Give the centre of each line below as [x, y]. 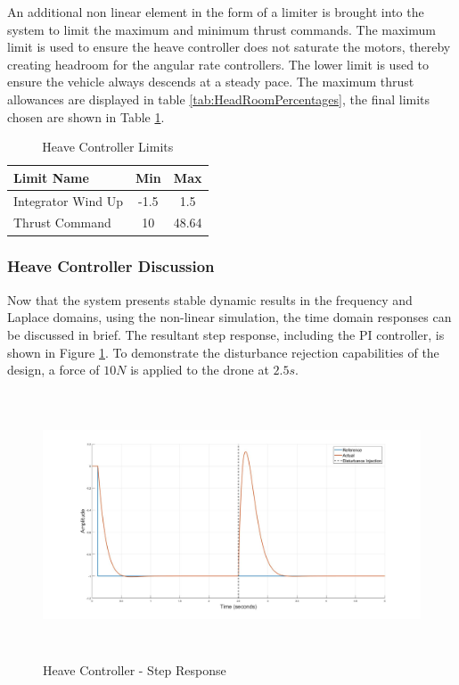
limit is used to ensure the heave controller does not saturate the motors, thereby [229, 47]
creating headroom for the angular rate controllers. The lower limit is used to [218, 64]
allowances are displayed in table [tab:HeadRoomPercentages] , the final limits [219, 99]
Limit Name [51, 177]
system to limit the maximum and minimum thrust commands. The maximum [221, 29]
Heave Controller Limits [108, 147]
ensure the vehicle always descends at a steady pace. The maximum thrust [211, 82]
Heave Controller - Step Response [135, 669]
